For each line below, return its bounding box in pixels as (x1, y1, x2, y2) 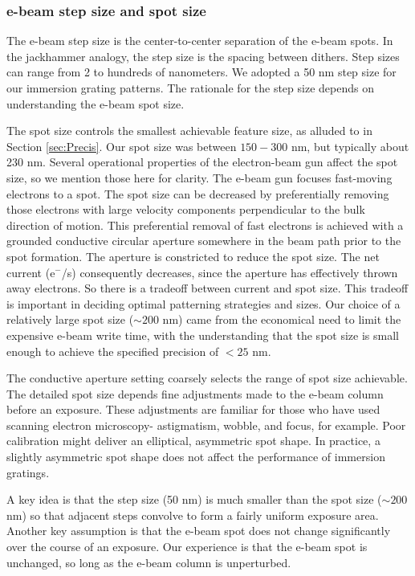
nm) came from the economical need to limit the (162, 311, 401, 328)
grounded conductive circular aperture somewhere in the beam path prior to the (6, 232, 401, 249)
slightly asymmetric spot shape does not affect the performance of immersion (6, 448, 385, 465)
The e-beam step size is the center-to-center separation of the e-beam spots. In (6, 32, 393, 49)
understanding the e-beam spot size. (6, 95, 185, 112)
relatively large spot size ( (6, 311, 134, 328)
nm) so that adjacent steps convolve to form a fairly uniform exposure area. (6, 506, 379, 523)
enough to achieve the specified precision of (6, 342, 219, 359)
